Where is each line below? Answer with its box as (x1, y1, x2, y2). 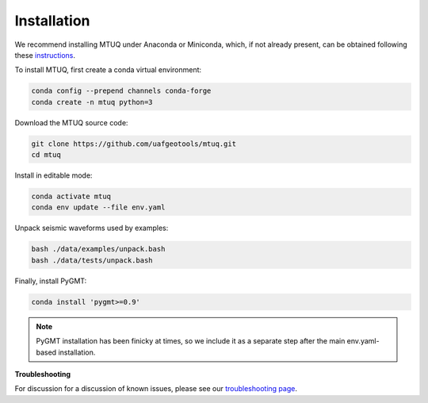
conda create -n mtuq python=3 (31, 98, 154, 106)
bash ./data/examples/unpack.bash (31, 244, 166, 254)
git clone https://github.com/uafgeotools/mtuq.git (31, 139, 237, 148)
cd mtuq (31, 151, 61, 159)
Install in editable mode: (14, 171, 93, 180)
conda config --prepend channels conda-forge (31, 86, 212, 95)
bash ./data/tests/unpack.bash (31, 255, 154, 265)
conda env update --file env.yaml (31, 203, 166, 212)
